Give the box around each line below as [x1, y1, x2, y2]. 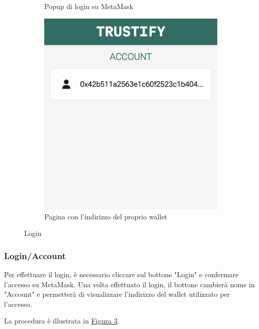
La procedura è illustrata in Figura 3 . [4, 315, 120, 326]
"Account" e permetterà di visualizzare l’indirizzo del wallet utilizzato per [4, 289, 230, 299]
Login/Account [4, 249, 66, 262]
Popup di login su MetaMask [44, 1, 133, 11]
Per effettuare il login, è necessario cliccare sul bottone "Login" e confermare [4, 269, 239, 279]
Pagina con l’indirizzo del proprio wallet [44, 211, 167, 221]
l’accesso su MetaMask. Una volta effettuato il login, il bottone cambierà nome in [4, 279, 255, 289]
